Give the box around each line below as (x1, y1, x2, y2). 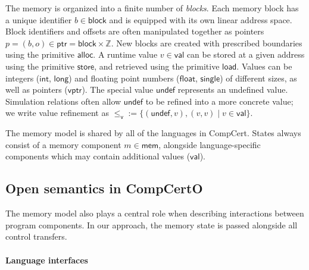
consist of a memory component (5, 138, 121, 150)
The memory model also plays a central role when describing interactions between (5, 207, 304, 219)
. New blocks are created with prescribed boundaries (111, 36, 302, 49)
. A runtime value (93, 48, 158, 61)
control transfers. (5, 230, 67, 243)
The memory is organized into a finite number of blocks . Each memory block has (5, 2, 299, 14)
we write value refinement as (5, 106, 109, 119)
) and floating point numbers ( (68, 71, 180, 84)
